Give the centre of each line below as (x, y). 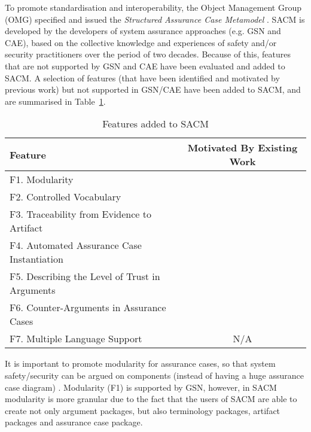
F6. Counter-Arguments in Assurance (88, 308)
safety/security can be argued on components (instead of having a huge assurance (154, 375)
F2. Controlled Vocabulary (65, 197)
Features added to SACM (155, 124)
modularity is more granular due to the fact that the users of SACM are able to (151, 399)
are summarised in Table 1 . (55, 101)
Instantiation (36, 259)
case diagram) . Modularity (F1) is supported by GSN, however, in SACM (141, 387)
